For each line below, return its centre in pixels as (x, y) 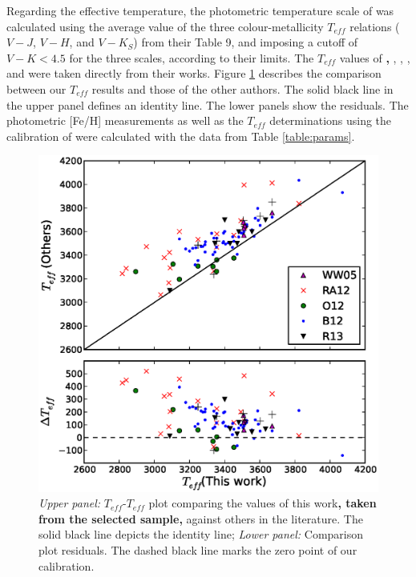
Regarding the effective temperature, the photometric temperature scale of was (200, 10)
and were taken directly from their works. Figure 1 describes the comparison (194, 73)
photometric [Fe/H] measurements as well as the (125, 120)
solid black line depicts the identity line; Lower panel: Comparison (201, 534)
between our (36, 88)
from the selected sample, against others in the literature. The (201, 518)
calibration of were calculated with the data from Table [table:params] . (181, 136)
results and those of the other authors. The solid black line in (242, 88)
